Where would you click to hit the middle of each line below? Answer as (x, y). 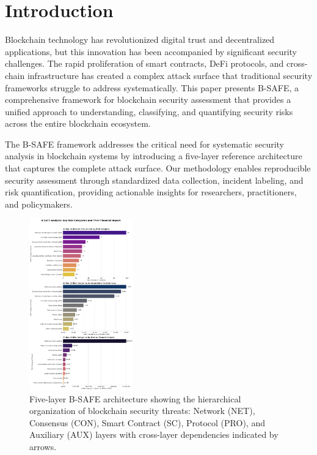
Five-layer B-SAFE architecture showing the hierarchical (135, 398)
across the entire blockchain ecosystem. (78, 123)
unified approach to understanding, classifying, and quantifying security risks (149, 111)
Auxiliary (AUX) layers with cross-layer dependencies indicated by (154, 434)
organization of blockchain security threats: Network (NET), (142, 411)
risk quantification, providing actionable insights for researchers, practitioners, (151, 192)
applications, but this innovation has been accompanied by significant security (151, 51)
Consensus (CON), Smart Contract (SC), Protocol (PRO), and (147, 422)
